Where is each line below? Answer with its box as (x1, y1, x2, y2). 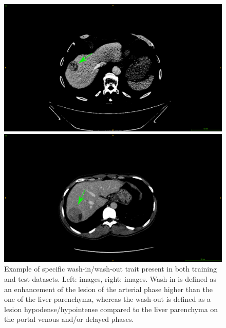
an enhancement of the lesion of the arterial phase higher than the (4, 283, 213, 294)
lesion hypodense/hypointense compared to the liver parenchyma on (4, 303, 218, 314)
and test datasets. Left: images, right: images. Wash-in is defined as (4, 274, 217, 284)
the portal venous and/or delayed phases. (4, 314, 134, 324)
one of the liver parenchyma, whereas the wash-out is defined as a (4, 294, 211, 304)
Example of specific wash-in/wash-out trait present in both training (4, 263, 217, 274)
